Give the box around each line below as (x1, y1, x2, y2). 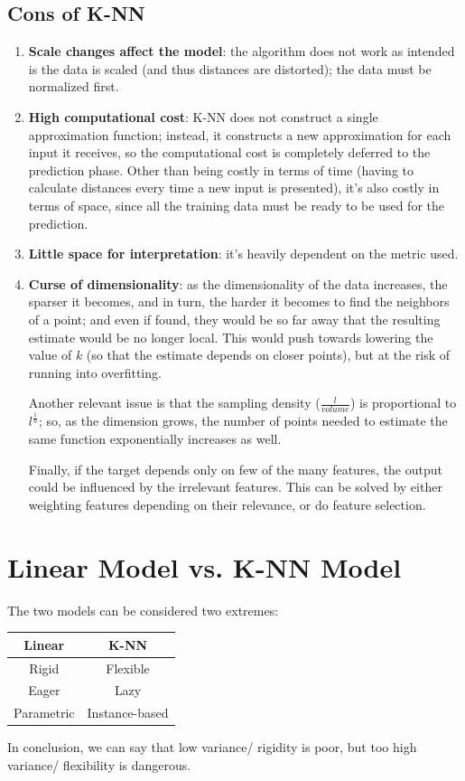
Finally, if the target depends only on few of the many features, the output (28, 459, 442, 478)
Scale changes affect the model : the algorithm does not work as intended (28, 42, 455, 61)
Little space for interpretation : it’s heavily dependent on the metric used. (28, 244, 459, 263)
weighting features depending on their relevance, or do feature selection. (28, 494, 426, 513)
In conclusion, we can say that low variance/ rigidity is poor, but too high (7, 738, 417, 757)
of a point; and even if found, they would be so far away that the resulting (28, 309, 441, 328)
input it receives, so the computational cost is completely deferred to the (28, 143, 431, 162)
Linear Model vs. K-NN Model (7, 548, 402, 585)
